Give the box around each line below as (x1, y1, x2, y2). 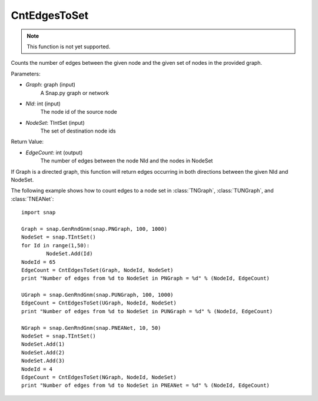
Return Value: (11, 138, 44, 145)
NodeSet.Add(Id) (46, 250, 93, 257)
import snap (21, 209, 56, 216)
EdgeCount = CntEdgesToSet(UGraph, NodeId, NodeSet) (21, 300, 177, 306)
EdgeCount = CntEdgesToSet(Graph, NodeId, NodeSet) (21, 267, 174, 273)
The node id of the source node (40, 108, 117, 115)
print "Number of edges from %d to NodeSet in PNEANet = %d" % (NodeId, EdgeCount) (21, 382, 270, 389)
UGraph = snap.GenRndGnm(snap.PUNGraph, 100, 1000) (21, 291, 174, 299)
